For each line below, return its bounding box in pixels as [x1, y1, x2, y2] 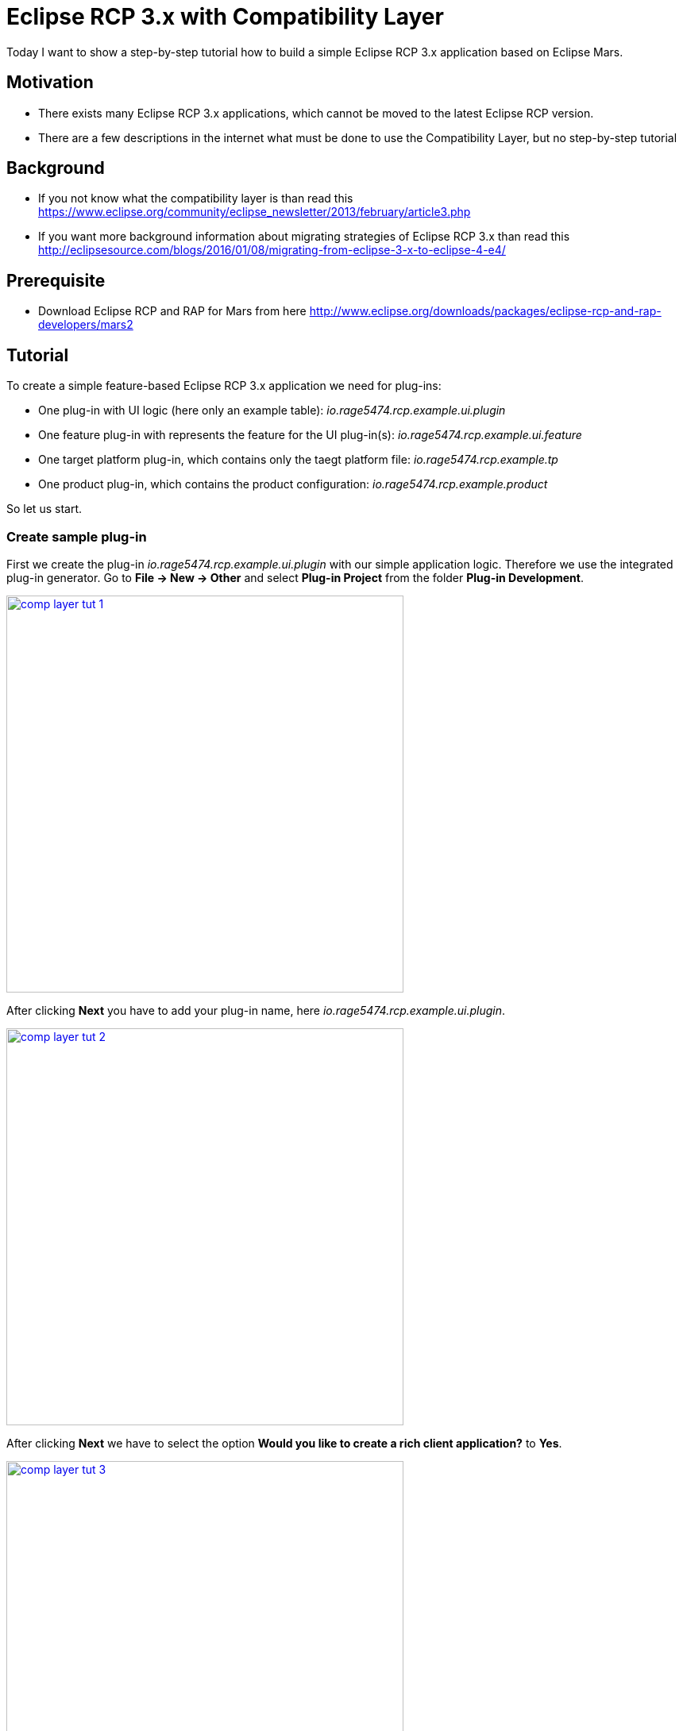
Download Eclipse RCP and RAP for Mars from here [38, 304, 307, 318]
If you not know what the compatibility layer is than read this [38, 191, 353, 206]
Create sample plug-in [6, 528, 147, 545]
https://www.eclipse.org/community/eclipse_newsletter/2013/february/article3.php [38, 205, 471, 219]
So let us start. [6, 502, 82, 516]
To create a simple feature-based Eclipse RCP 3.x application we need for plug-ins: [6, 379, 442, 393]
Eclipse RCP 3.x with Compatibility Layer [6, 3, 444, 30]
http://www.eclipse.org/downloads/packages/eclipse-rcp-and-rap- [309, 304, 662, 318]
